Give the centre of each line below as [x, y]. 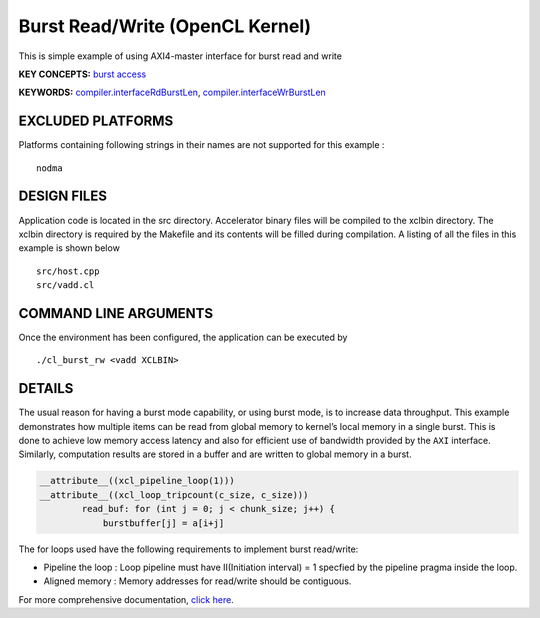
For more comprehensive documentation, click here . [126, 599]
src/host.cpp [68, 271]
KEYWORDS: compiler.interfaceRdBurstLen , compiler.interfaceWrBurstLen [172, 92]
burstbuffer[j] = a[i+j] [163, 523]
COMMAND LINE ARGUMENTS [116, 313]
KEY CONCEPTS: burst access [82, 74]
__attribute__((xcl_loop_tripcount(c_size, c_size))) [174, 494]
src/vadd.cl [65, 285]
